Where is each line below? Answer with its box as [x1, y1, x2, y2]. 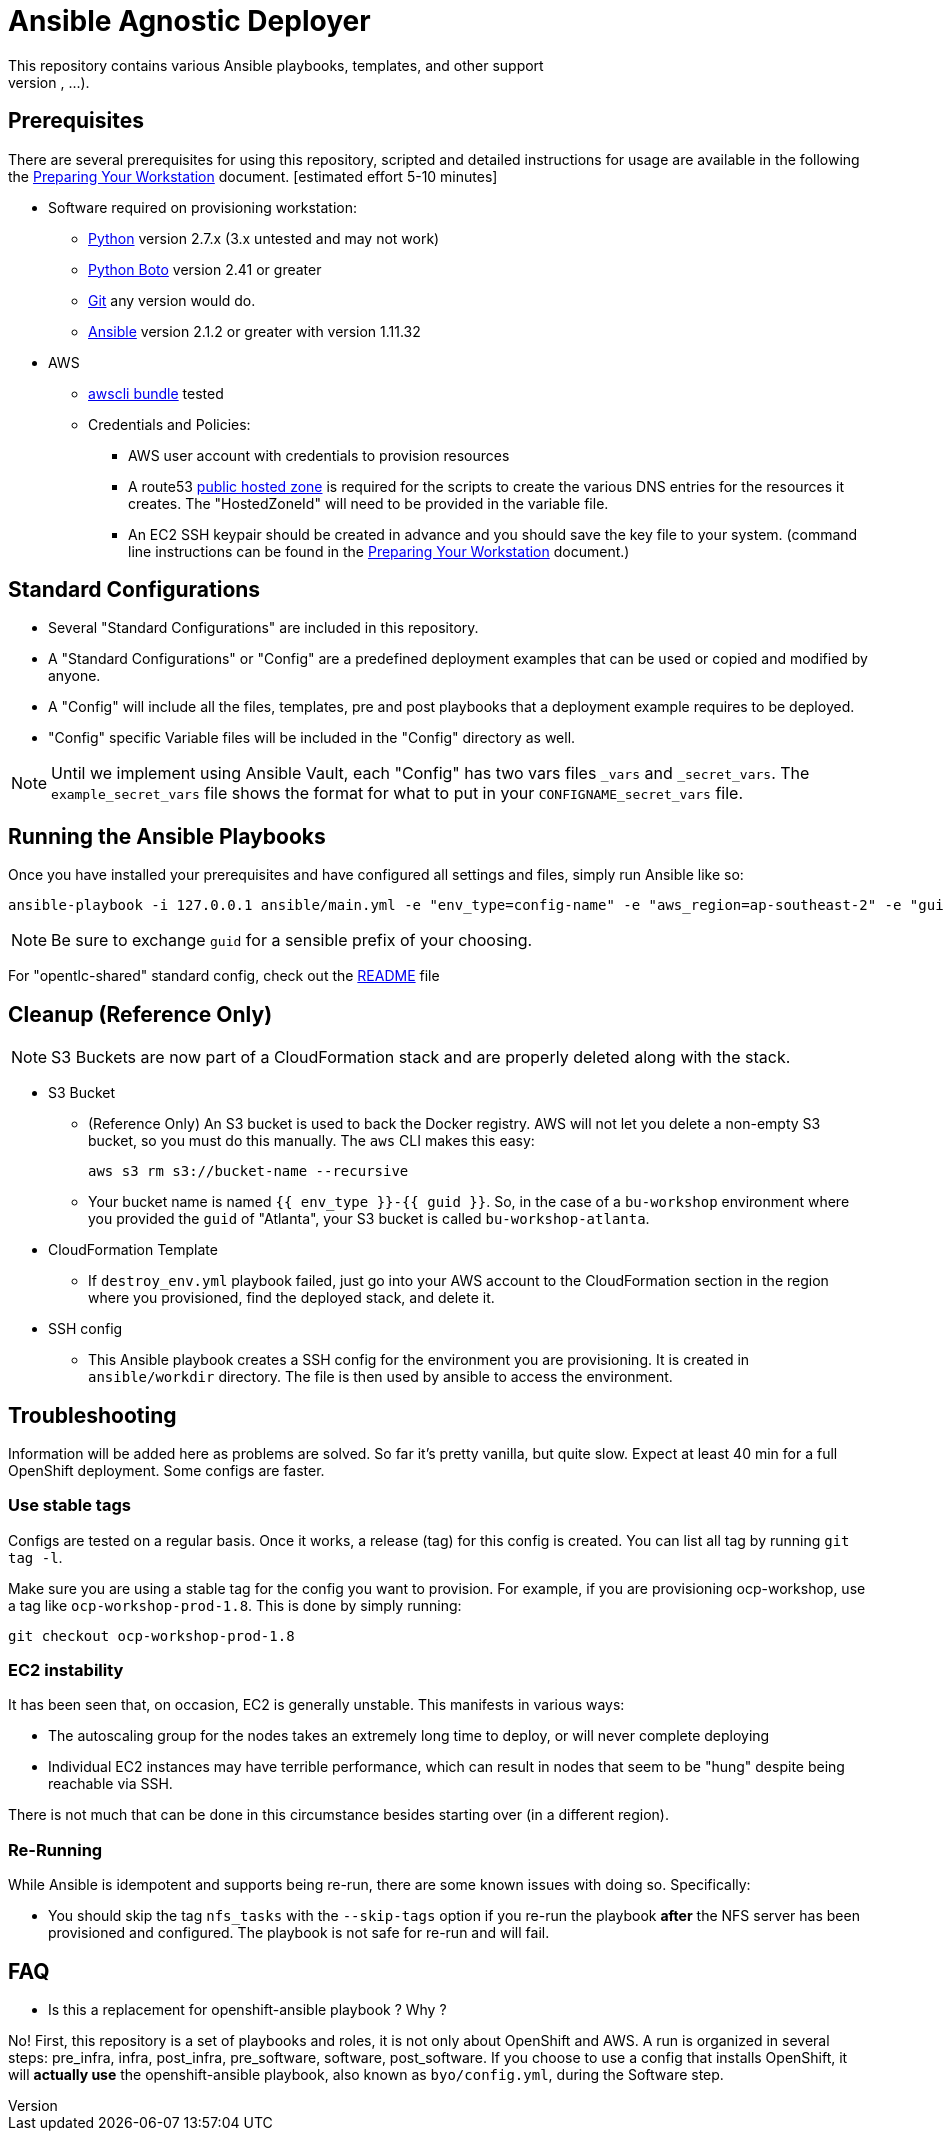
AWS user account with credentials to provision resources [128, 446, 510, 464]
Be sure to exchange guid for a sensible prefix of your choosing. [51, 930, 533, 951]
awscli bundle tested [88, 384, 224, 402]
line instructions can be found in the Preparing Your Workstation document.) [128, 542, 630, 560]
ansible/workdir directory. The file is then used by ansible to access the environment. [88, 1368, 673, 1386]
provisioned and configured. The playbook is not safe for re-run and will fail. [48, 1924, 550, 1942]
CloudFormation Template [48, 1241, 218, 1259]
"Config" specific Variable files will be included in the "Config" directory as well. [48, 729, 576, 747]
